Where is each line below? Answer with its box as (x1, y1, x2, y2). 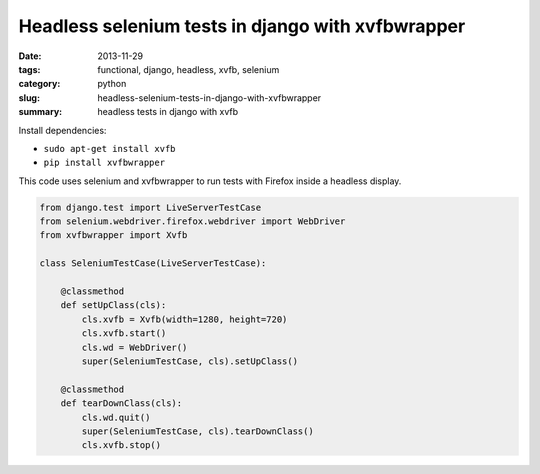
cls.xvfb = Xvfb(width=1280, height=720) (81, 313, 288, 325)
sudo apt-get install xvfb (43, 143, 176, 154)
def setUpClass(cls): (60, 300, 167, 311)
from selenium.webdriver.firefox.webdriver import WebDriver (39, 216, 346, 227)
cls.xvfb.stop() (81, 440, 162, 451)
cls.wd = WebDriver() (81, 341, 188, 353)
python (97, 78, 127, 90)
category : (18, 78, 61, 90)
